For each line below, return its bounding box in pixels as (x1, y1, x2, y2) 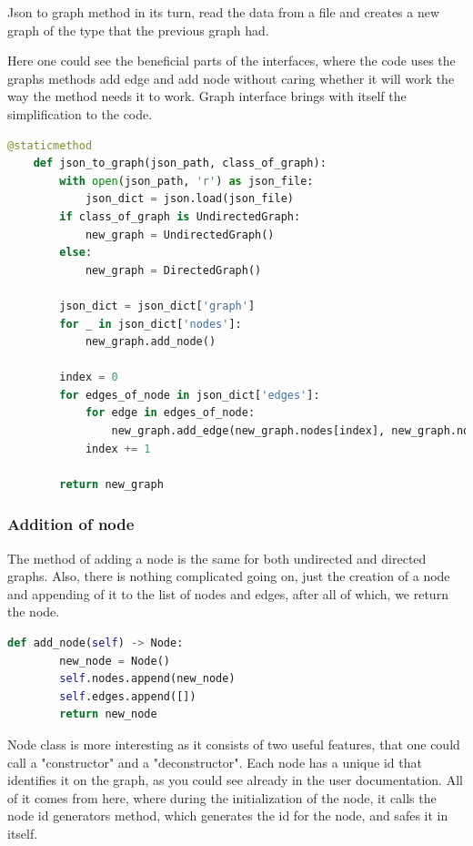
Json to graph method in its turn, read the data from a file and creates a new (7, 3, 440, 21)
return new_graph (59, 477, 164, 491)
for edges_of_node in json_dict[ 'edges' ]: (59, 388, 320, 402)
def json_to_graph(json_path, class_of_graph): (33, 157, 327, 170)
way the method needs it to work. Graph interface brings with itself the (7, 87, 407, 106)
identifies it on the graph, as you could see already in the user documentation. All (7, 770, 463, 790)
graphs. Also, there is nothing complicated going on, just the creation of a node (7, 566, 450, 586)
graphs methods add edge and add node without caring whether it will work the (7, 68, 455, 87)
